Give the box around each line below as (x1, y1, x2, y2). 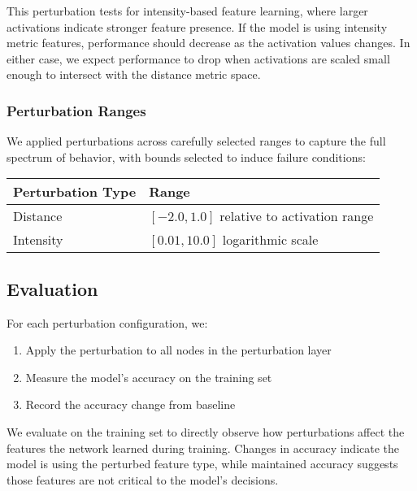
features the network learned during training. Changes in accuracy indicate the (7, 439, 400, 456)
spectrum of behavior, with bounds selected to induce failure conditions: (7, 148, 366, 165)
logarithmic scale (222, 230, 319, 250)
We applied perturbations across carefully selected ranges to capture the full (7, 133, 386, 150)
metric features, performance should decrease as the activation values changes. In (7, 34, 410, 51)
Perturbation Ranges (7, 100, 146, 120)
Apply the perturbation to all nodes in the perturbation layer (25, 341, 332, 358)
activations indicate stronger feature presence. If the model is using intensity (7, 18, 388, 35)
